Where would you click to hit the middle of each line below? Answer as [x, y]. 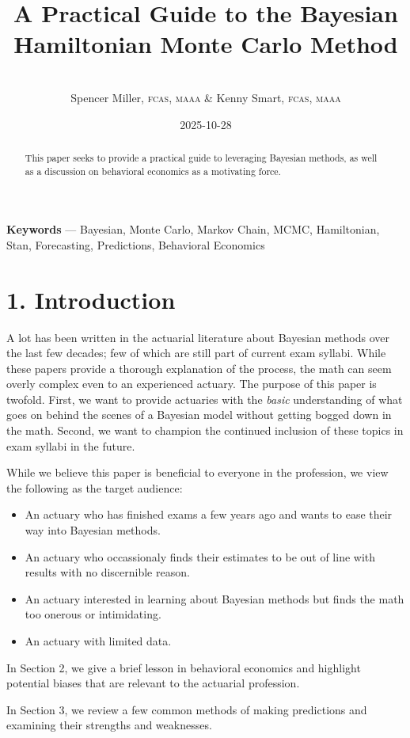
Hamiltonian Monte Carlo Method [206, 44]
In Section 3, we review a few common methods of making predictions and [187, 709]
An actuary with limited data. [98, 641]
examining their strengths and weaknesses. [109, 725]
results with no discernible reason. [107, 572]
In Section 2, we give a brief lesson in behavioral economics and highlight [184, 667]
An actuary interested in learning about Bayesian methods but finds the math [214, 598]
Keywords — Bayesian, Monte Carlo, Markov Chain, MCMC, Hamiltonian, [193, 229]
